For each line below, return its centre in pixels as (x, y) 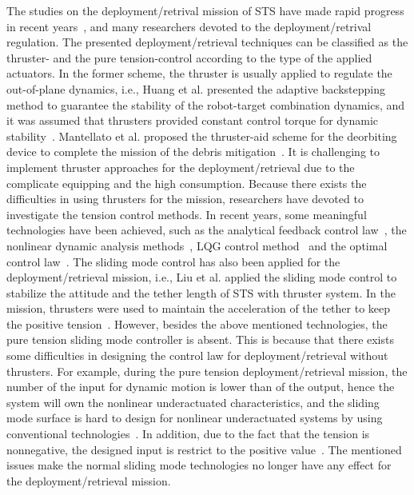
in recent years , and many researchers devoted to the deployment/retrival (189, 26)
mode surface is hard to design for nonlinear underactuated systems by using (195, 418)
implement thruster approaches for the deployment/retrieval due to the (181, 167)
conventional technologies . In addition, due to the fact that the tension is (188, 434)
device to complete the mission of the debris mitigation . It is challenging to (193, 152)
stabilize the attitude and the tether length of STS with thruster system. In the (201, 292)
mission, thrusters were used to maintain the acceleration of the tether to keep (199, 308)
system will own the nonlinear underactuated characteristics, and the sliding (193, 402)
